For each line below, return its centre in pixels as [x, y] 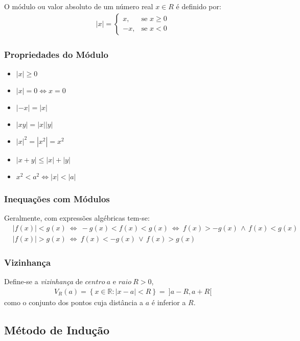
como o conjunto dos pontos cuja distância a [74, 302]
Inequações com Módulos [57, 198]
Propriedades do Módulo [56, 54]
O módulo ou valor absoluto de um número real [79, 6]
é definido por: [199, 6]
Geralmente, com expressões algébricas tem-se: [77, 218]
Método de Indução [57, 329]
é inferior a [169, 302]
